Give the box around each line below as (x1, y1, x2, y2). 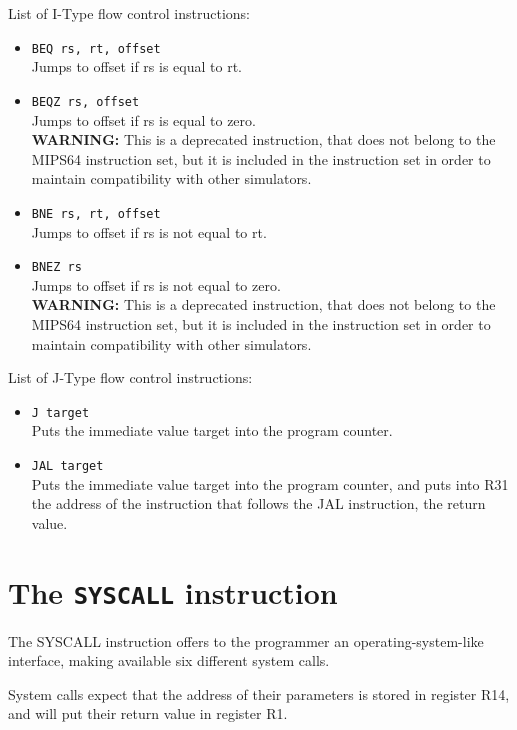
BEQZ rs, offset (31, 94, 140, 109)
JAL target (31, 459, 104, 473)
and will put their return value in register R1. (8, 703, 288, 724)
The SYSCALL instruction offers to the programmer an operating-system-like (8, 630, 484, 651)
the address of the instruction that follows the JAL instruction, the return (31, 493, 486, 514)
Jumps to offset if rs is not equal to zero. (31, 274, 281, 295)
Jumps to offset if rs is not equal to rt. (31, 221, 267, 242)
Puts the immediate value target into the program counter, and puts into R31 (31, 473, 509, 494)
